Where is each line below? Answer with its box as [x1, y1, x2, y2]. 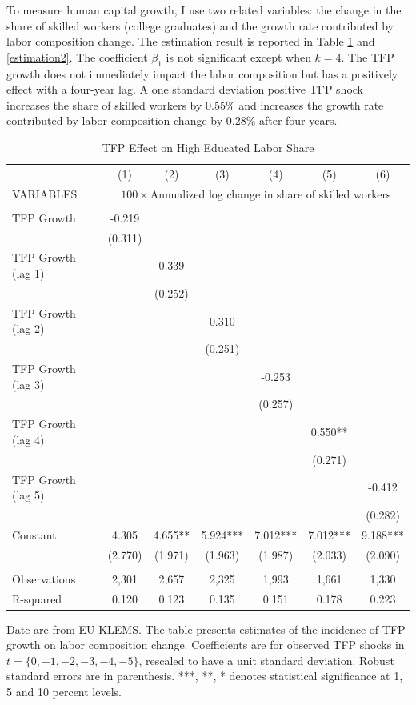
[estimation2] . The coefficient [6, 48, 148, 65]
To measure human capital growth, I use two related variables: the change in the [6, 2, 402, 18]
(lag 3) [12, 375, 45, 392]
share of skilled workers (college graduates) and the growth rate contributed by [6, 17, 394, 34]
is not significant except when [166, 48, 311, 65]
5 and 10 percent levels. [6, 683, 122, 700]
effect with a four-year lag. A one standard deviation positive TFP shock [6, 81, 364, 98]
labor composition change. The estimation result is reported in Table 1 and [6, 33, 375, 50]
